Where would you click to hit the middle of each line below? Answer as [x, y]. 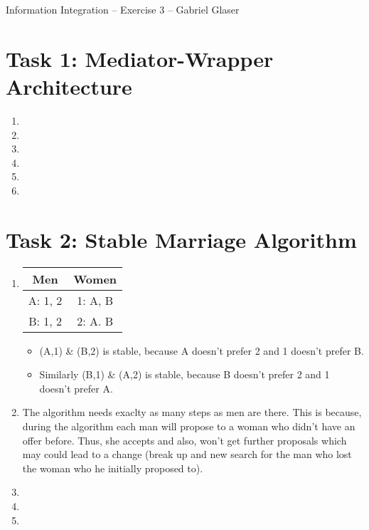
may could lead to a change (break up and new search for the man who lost [187, 454]
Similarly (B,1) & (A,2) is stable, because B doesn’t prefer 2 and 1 [184, 374]
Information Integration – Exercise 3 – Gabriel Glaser [123, 9]
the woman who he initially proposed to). [113, 468]
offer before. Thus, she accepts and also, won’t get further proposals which [184, 440]
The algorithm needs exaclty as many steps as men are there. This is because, [192, 412]
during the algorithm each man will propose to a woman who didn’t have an [189, 426]
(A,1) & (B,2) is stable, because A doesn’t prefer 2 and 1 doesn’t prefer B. [202, 350]
